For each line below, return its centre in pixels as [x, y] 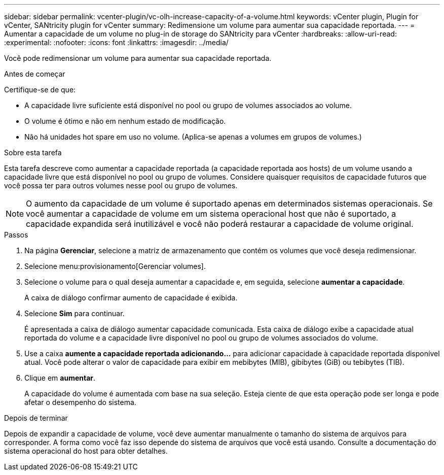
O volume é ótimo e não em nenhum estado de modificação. [125, 121]
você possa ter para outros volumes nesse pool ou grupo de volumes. [121, 185]
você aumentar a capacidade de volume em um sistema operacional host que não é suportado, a [211, 214]
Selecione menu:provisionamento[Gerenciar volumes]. [115, 266]
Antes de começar [35, 74]
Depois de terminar [36, 418]
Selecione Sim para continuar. [75, 313]
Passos [16, 235]
